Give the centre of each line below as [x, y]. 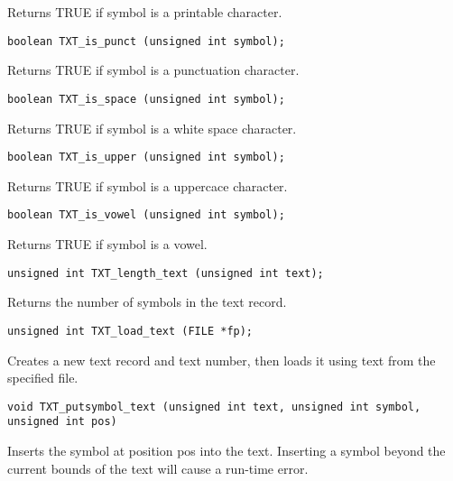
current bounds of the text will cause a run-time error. [158, 468]
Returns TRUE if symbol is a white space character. [152, 128]
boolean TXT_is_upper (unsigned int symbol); [146, 157]
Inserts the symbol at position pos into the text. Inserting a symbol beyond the [226, 450]
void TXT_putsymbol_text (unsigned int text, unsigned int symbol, [214, 407]
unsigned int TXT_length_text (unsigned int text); [166, 273]
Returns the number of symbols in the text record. [147, 302]
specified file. [43, 378]
